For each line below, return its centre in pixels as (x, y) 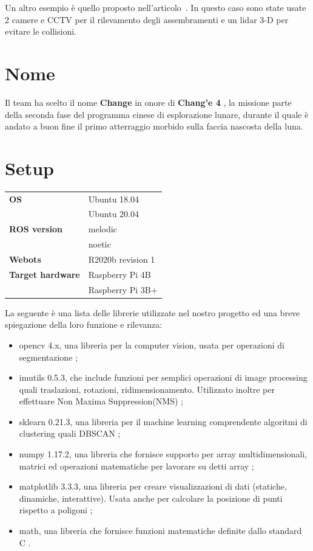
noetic (99, 244)
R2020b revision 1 (122, 259)
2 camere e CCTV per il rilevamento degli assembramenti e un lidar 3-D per (147, 19)
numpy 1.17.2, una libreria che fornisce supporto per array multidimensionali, (163, 454)
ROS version (36, 229)
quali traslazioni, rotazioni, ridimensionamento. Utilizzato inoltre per (147, 389)
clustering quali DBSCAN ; (70, 433)
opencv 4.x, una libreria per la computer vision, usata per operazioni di (152, 345)
